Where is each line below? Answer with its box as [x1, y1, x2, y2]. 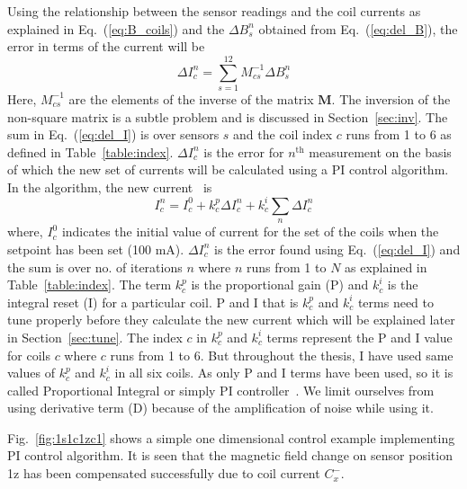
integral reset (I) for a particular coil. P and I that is [7, 292, 299, 311]
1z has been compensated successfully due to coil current [7, 464, 320, 483]
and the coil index [233, 125, 333, 144]
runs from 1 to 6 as [346, 125, 452, 144]
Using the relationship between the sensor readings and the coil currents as [7, 2, 421, 20]
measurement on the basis [309, 142, 452, 161]
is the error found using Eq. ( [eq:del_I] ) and [214, 239, 461, 258]
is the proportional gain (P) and [191, 275, 369, 294]
